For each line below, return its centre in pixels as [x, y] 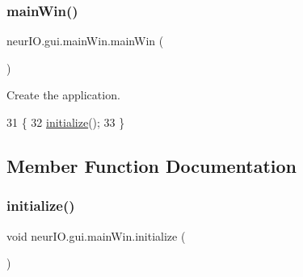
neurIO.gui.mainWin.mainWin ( [85, 41]
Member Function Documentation [152, 165]
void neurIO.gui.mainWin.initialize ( [96, 235]
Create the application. [63, 95]
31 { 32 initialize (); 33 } [66, 122]
